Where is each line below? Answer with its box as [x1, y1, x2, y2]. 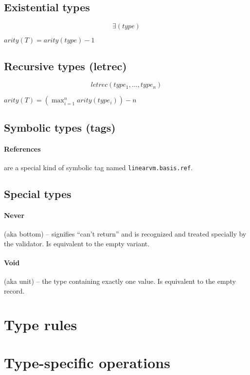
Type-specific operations [4, 352, 170, 372]
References [4, 143, 41, 154]
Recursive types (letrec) [4, 58, 127, 73]
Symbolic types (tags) [4, 119, 116, 135]
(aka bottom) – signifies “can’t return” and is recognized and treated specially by [4, 229, 247, 239]
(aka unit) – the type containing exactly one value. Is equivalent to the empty [4, 276, 236, 286]
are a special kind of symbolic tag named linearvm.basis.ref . [4, 162, 193, 172]
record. [4, 285, 25, 296]
